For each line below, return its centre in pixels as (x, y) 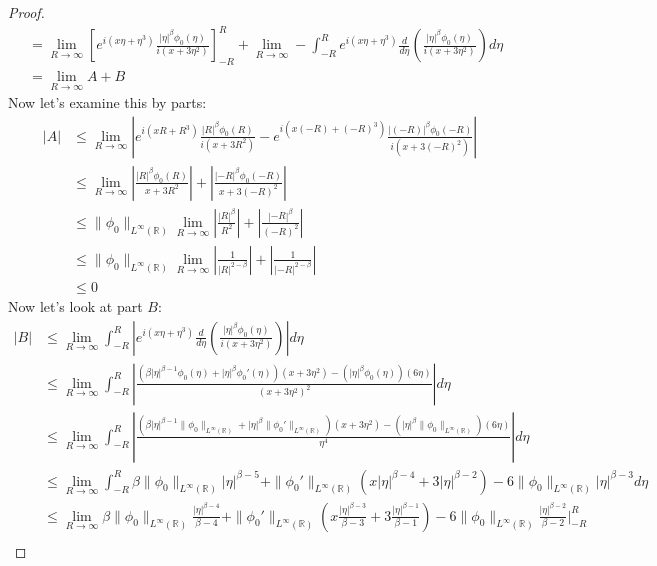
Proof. (26, 12)
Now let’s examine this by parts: (107, 102)
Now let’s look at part (75, 305)
